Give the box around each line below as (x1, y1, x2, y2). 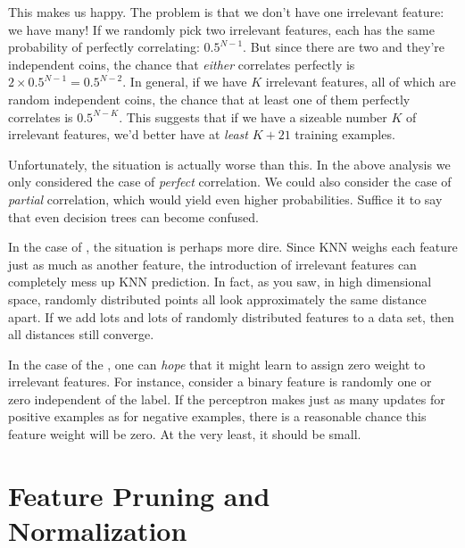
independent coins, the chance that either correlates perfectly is (8, 54, 355, 73)
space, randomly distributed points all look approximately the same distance (8, 289, 427, 308)
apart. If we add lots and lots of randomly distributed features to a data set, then (8, 307, 454, 326)
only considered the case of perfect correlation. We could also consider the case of (8, 172, 452, 191)
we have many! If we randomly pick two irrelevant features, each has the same (8, 20, 435, 38)
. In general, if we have (122, 72, 247, 91)
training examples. (295, 125, 395, 144)
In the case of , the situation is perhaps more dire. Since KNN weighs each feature (8, 237, 458, 256)
